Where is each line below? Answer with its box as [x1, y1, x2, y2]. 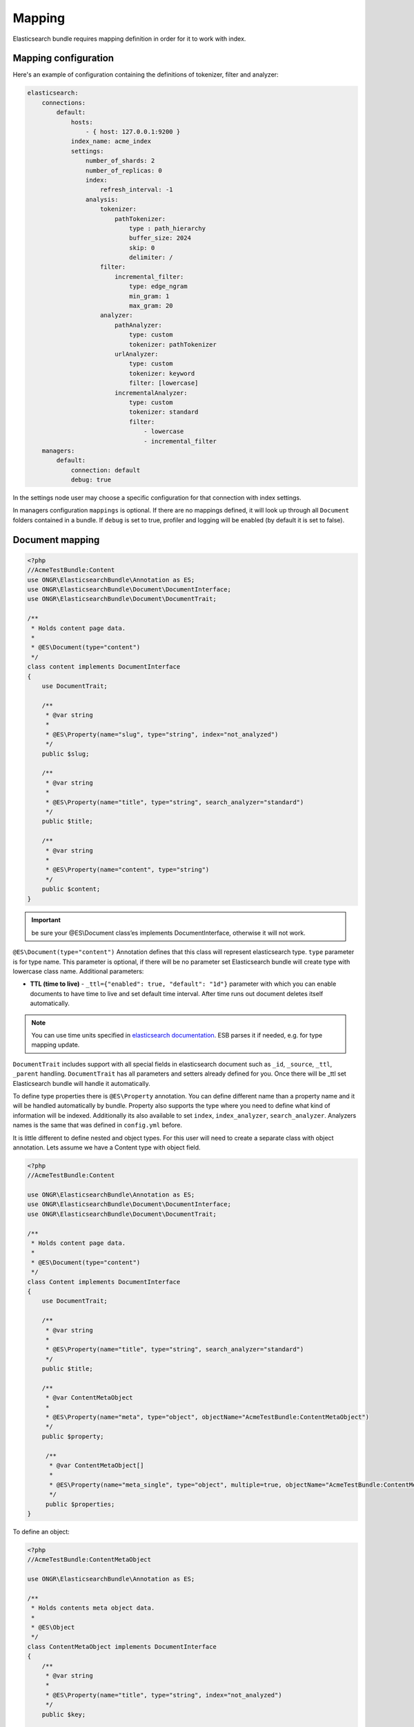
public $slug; [41, 750, 90, 758]
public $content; [41, 885, 101, 893]
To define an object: [12, 1527, 70, 1536]
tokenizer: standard [128, 408, 199, 416]
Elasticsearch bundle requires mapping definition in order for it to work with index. [12, 35, 246, 43]
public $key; [41, 1710, 86, 1718]
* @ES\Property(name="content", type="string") [45, 866, 210, 874]
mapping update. [31, 1040, 80, 1049]
